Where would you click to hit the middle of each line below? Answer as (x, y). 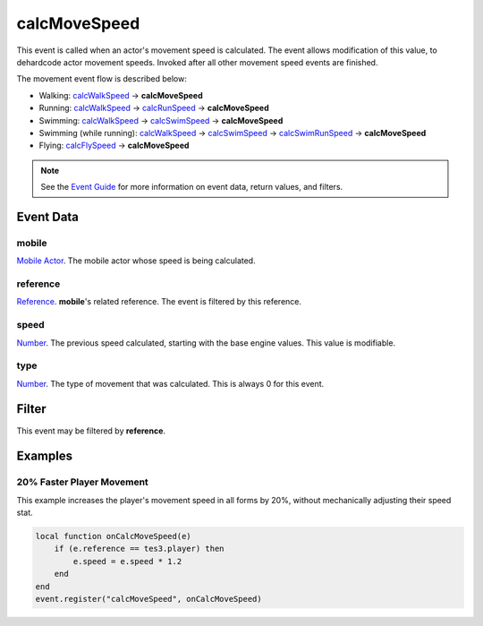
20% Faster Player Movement (83, 482)
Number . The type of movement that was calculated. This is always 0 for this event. (170, 383)
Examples (45, 456)
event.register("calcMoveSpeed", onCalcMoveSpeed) (149, 599)
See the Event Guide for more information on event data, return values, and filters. (192, 187)
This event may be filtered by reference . (91, 431)
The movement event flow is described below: (102, 79)
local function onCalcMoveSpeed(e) (113, 536)
